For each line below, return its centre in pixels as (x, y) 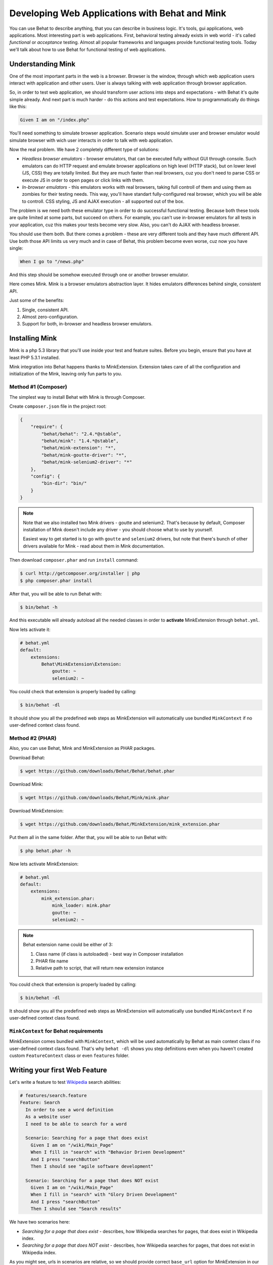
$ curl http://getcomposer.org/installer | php (80, 574)
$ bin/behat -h (39, 607)
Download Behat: (27, 757)
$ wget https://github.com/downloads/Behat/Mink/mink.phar (95, 797)
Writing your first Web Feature (58, 1070)
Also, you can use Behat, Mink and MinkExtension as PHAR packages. (82, 748)
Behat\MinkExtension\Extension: (81, 664)
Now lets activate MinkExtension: (44, 864)
